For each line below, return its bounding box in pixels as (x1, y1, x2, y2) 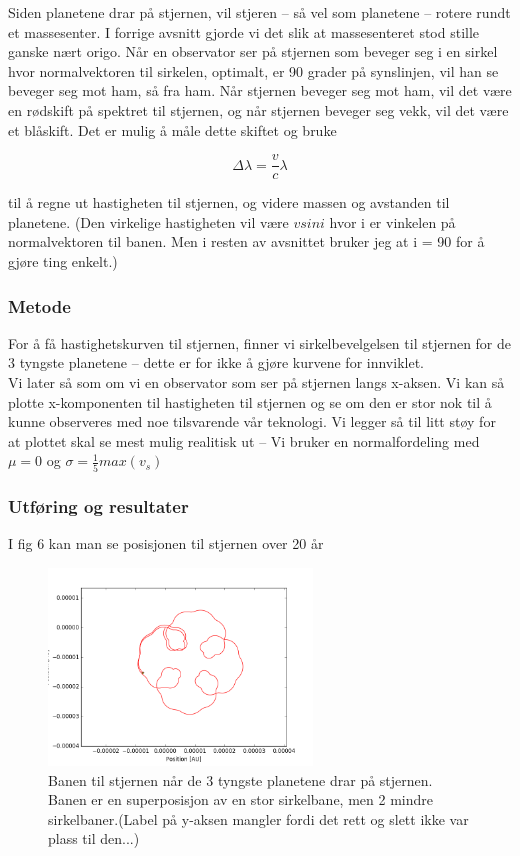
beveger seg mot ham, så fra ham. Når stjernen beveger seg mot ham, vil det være (8, 80, 512, 101)
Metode (8, 293, 71, 318)
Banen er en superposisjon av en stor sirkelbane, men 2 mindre (48, 789, 433, 810)
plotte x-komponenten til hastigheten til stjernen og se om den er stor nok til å (8, 391, 492, 412)
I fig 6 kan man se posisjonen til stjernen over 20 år (8, 532, 324, 553)
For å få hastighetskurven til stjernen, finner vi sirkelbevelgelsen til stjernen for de (8, 332, 512, 353)
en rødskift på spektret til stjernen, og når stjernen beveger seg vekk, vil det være (8, 99, 509, 120)
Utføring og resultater (8, 493, 189, 518)
